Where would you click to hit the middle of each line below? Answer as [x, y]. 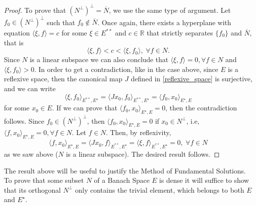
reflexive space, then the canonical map [63, 79]
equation [17, 33]
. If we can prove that [85, 108]
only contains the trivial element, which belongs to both [160, 189]
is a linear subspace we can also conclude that [99, 59]
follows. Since [24, 120]
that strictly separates [180, 33]
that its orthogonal [33, 189]
